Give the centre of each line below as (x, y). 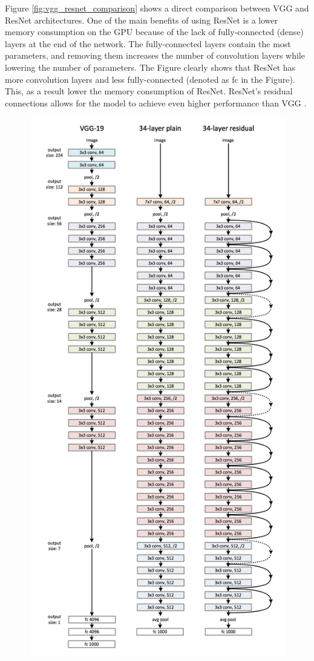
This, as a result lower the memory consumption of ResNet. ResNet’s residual (149, 91)
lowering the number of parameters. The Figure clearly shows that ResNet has (150, 67)
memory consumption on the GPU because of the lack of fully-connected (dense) (155, 32)
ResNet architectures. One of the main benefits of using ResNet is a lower (142, 20)
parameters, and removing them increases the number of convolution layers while (155, 55)
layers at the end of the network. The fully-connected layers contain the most (148, 43)
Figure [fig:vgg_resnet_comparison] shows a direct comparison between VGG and (157, 8)
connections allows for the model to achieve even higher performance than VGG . (156, 103)
